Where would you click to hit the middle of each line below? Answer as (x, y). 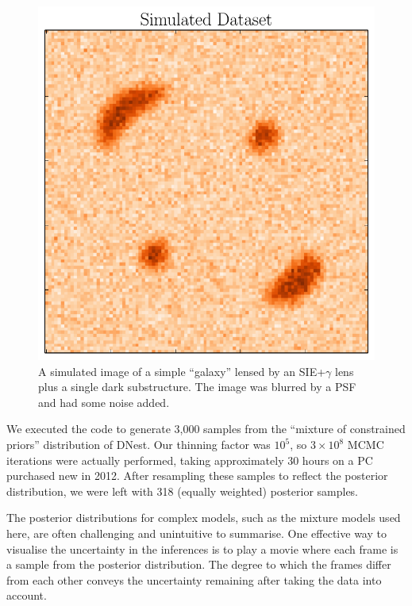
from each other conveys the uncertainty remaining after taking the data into (194, 579)
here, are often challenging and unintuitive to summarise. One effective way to (196, 533)
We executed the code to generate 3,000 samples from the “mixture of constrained (206, 429)
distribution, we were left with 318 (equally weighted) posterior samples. (183, 491)
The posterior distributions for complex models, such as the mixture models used (204, 518)
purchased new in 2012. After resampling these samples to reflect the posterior (197, 476)
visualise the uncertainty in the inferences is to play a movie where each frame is (202, 548)
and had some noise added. (104, 402)
